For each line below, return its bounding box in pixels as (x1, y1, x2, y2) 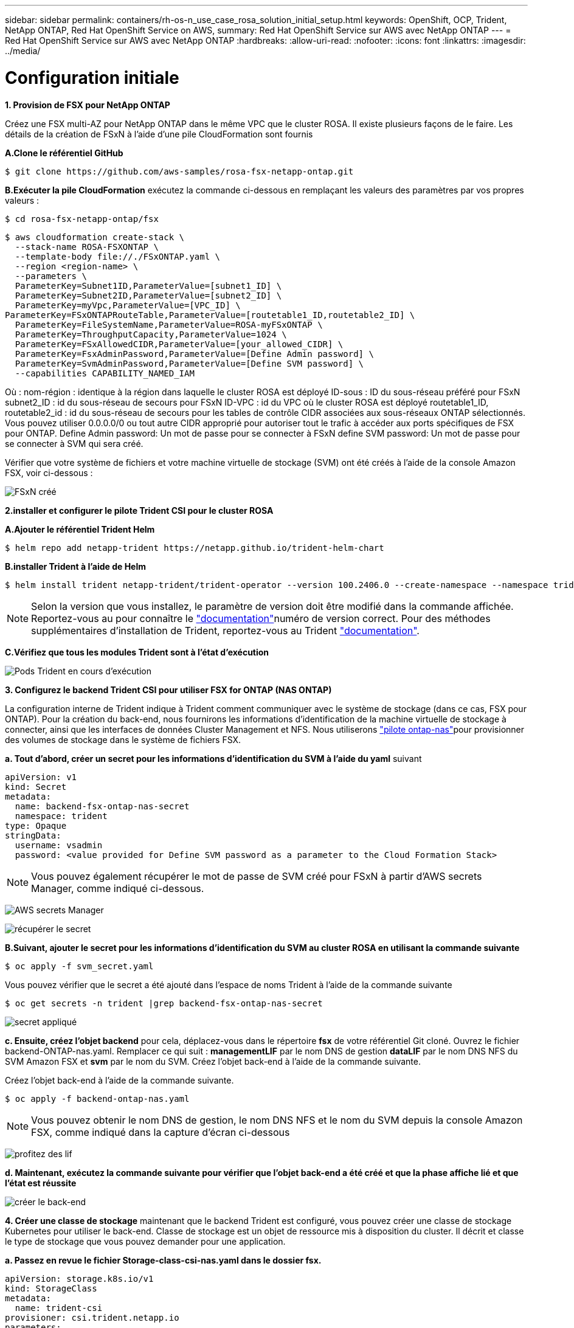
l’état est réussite (5, 1177, 77, 1188)
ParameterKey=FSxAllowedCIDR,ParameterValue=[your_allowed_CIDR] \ (15, 339, 344, 349)
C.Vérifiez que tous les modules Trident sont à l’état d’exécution (5, 646, 269, 657)
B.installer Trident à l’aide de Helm (5, 561, 147, 572)
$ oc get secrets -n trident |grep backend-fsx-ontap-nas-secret (5, 998, 323, 1008)
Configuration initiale (5, 67, 179, 88)
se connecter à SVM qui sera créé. (5, 438, 143, 449)
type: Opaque (5, 820, 67, 831)
